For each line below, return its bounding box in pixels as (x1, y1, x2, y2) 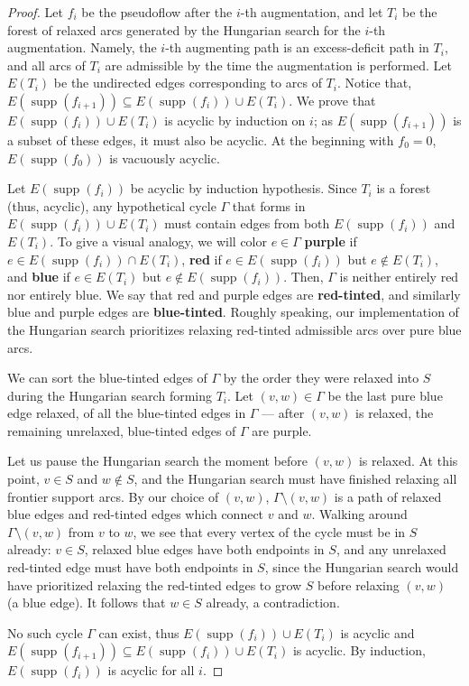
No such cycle (7, 623, 83, 642)
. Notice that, (336, 73, 412, 92)
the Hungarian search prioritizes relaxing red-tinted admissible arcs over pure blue (7, 320, 462, 338)
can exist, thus (98, 623, 179, 642)
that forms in (232, 196, 306, 215)
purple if (304, 231, 357, 250)
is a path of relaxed (334, 487, 442, 505)
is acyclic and (340, 623, 415, 642)
